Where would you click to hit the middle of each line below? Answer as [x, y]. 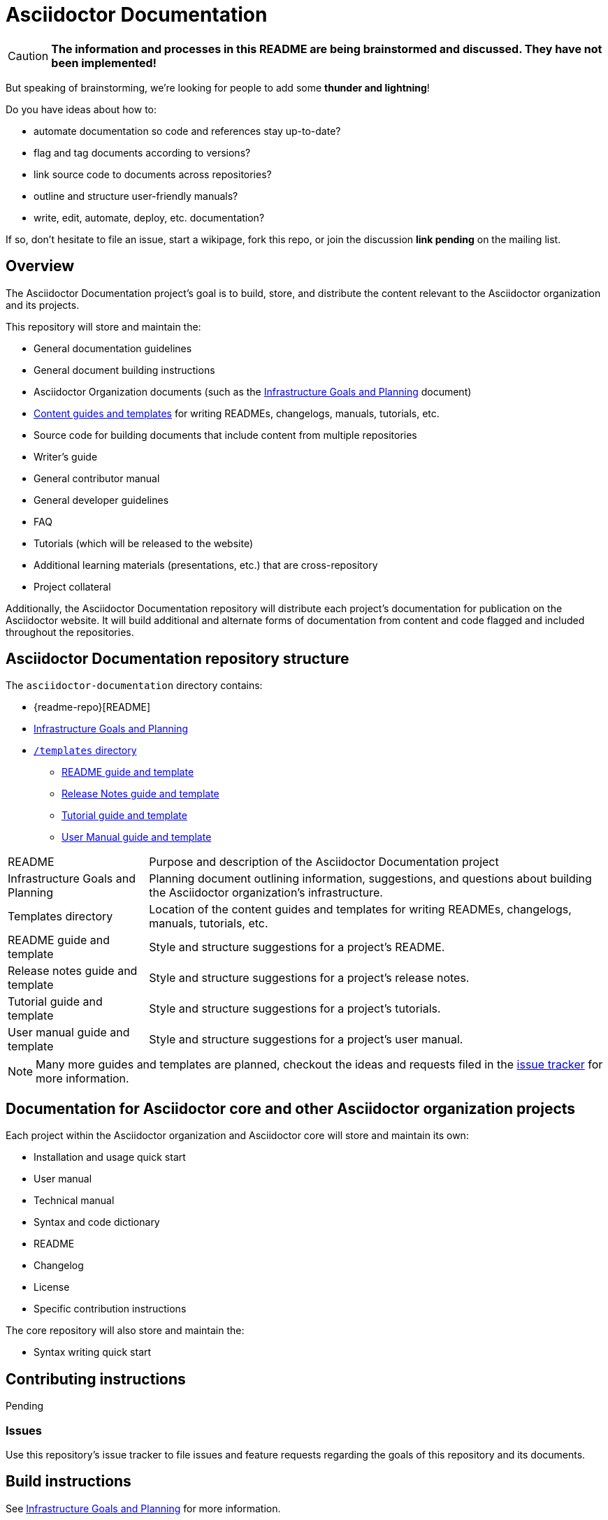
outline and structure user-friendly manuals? [136, 196]
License [52, 1287]
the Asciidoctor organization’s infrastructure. [266, 893]
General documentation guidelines [113, 348]
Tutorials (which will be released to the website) [144, 543]
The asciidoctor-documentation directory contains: [134, 686]
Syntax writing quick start [93, 1352]
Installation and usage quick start [110, 1157]
